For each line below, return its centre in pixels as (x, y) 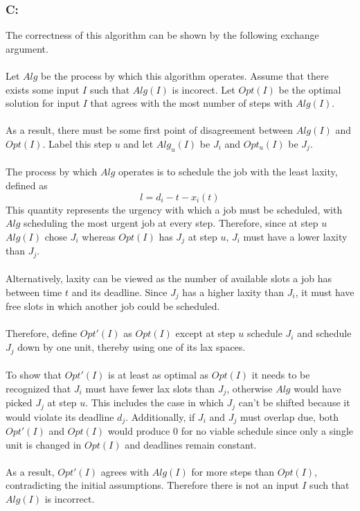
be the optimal (310, 89)
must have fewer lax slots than (150, 388)
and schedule (324, 333)
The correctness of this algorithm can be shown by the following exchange (162, 35)
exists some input (43, 89)
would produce (139, 431)
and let (138, 143)
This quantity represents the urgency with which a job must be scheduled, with (174, 209)
